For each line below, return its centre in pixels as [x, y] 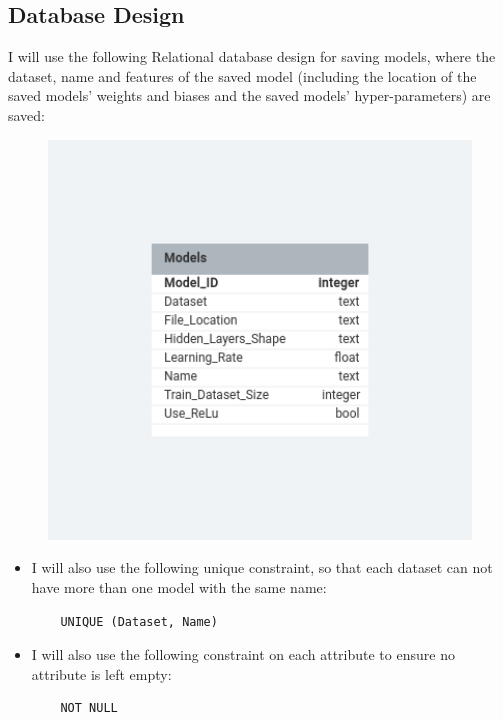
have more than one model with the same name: [179, 586]
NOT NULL [89, 708]
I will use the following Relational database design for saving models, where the [252, 56]
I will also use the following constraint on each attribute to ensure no [243, 654]
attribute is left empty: [101, 673]
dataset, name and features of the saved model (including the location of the [242, 75]
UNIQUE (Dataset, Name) [139, 621]
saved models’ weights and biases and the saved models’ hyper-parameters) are [249, 95]
